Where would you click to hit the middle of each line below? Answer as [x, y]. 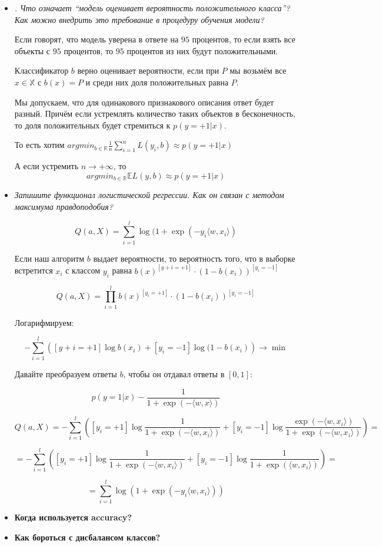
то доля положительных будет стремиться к [92, 125]
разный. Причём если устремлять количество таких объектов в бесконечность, [155, 113]
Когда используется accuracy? [73, 517]
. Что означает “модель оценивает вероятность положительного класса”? [152, 8]
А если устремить [46, 166]
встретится [34, 270]
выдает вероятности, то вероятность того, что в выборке [194, 258]
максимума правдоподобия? [64, 206]
